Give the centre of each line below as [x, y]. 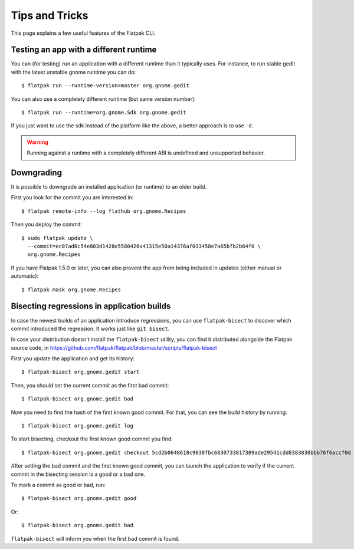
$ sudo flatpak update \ [57, 238]
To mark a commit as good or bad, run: [58, 485]
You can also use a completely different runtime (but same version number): [103, 99]
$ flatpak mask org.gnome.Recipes [71, 290]
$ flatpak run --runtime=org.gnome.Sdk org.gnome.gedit [104, 113]
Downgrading [36, 173]
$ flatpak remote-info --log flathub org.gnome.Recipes [104, 211]
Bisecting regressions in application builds [91, 306]
